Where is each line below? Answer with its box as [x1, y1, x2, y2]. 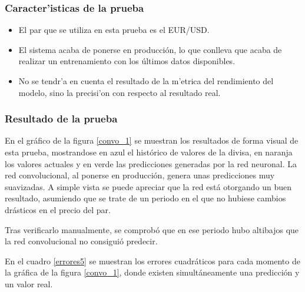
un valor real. [5, 277, 53, 290]
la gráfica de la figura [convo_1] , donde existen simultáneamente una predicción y [5, 266, 300, 278]
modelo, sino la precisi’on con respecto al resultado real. [18, 86, 221, 98]
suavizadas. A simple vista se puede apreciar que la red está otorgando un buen [5, 180, 292, 193]
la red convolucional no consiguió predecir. [5, 235, 158, 247]
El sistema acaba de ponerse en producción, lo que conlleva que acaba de [18, 43, 282, 55]
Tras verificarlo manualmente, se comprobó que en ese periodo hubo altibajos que [5, 223, 299, 235]
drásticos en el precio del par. [5, 203, 111, 215]
